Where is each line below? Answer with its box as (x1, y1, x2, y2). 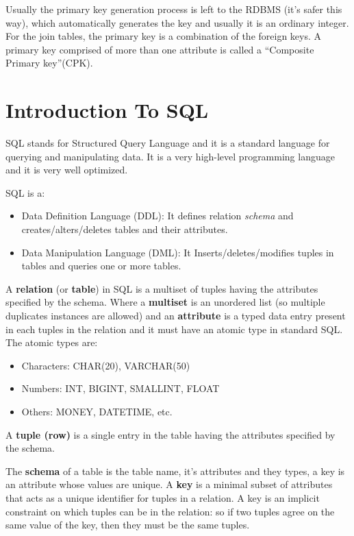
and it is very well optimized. (5, 162, 128, 177)
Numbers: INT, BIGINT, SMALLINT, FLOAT (21, 381, 220, 395)
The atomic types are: (5, 335, 98, 350)
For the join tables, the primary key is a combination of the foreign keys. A (5, 29, 322, 43)
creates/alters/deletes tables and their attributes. (21, 222, 228, 236)
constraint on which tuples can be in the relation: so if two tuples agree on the (5, 504, 335, 518)
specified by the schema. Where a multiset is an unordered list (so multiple (5, 295, 325, 309)
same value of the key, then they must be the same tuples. (5, 517, 250, 532)
